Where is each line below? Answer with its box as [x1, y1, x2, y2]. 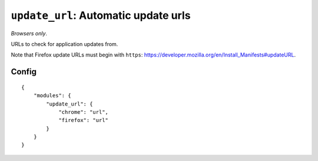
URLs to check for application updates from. [11, 40, 118, 47]
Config [11, 67, 37, 77]
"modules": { [33, 92, 71, 99]
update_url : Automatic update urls [11, 9, 191, 22]
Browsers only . [11, 29, 47, 37]
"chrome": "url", [58, 109, 109, 115]
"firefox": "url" [58, 117, 109, 124]
